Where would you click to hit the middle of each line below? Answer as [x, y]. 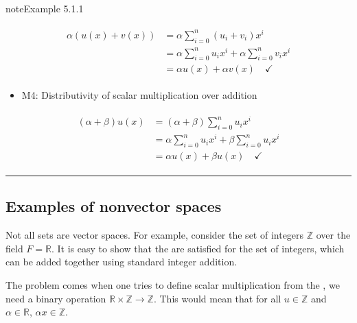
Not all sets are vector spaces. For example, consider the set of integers [155, 235]
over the [333, 235]
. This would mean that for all [217, 298]
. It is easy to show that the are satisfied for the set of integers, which [198, 248]
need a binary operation [56, 298]
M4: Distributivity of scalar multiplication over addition [139, 95]
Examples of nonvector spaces [114, 206]
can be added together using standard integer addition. [122, 262]
